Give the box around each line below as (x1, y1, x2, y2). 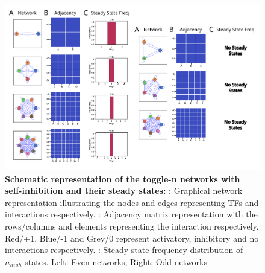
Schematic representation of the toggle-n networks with (5, 172, 240, 185)
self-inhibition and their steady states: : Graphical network (5, 184, 243, 197)
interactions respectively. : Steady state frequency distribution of (5, 243, 243, 256)
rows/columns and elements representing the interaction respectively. (5, 219, 259, 232)
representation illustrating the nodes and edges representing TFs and (5, 196, 259, 208)
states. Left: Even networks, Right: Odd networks (25, 255, 207, 268)
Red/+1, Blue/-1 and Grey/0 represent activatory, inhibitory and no (5, 231, 259, 244)
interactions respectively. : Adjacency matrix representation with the (5, 208, 258, 220)
